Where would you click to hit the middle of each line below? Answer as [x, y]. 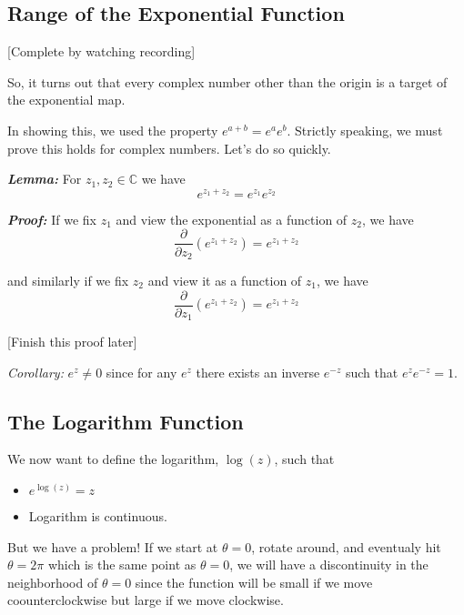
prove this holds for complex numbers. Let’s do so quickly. [169, 148]
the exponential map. [66, 100]
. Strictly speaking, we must [365, 130]
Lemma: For [45, 179]
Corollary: [35, 372]
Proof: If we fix [52, 219]
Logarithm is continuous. [98, 516]
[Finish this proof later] [72, 342]
